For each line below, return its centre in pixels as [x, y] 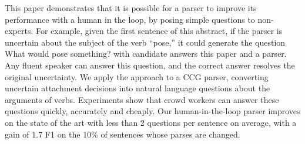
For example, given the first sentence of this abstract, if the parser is [159, 31]
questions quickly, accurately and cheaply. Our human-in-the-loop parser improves [152, 111]
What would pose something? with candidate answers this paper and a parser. [146, 54]
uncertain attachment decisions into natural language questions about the [138, 88]
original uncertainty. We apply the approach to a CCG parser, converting [137, 76]
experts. [19, 31]
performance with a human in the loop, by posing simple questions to [130, 19]
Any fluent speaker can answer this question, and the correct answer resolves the [150, 65]
